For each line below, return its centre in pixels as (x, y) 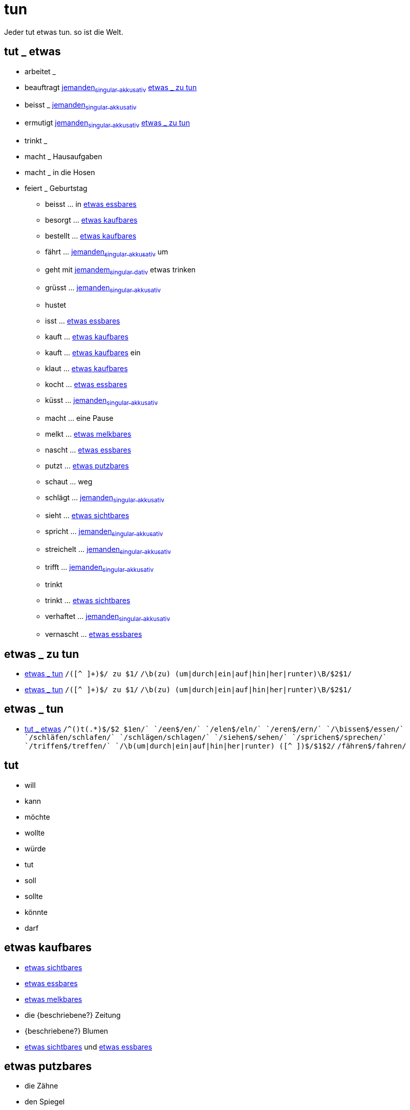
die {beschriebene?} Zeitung (73, 1015)
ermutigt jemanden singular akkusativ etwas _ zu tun (107, 124)
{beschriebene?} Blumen (67, 1031)
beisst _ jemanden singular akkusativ (81, 106)
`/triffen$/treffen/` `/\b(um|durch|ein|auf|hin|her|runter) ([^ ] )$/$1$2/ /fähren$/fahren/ (215, 746)
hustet (56, 305)
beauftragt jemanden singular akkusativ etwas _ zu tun (111, 88)
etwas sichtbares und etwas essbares (89, 1047)
